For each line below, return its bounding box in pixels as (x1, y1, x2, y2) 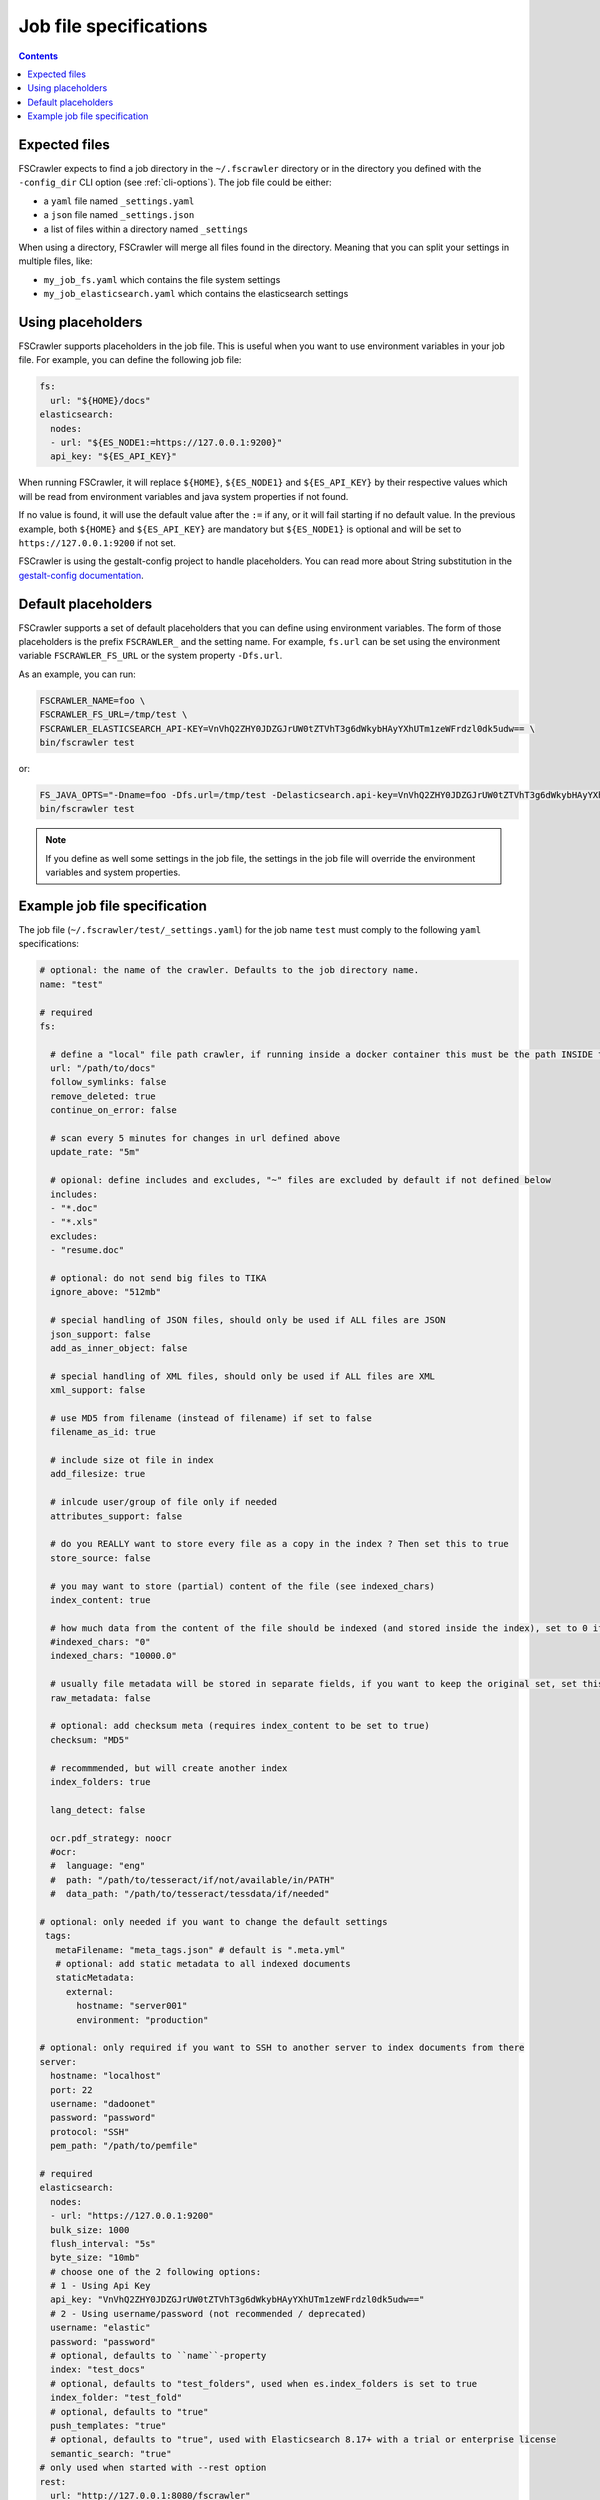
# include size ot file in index (50, 1455, 214, 1466)
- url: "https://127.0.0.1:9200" (50, 2210, 214, 2222)
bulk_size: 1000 (50, 2224, 130, 2235)
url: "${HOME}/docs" (50, 395, 151, 406)
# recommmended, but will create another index (50, 1762, 288, 1774)
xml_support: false (50, 1385, 146, 1396)
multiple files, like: (18, 255, 94, 267)
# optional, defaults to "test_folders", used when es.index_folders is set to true (50, 2378, 478, 2389)
